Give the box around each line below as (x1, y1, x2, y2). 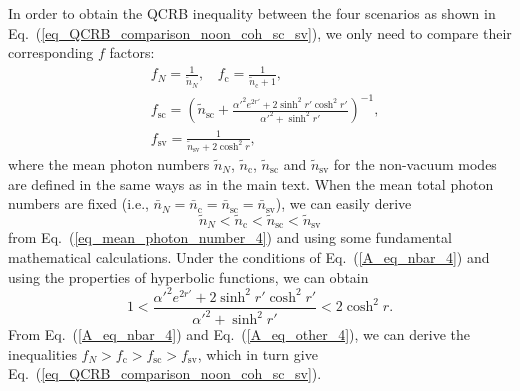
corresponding (8, 42, 94, 63)
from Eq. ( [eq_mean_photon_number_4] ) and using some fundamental (8, 227, 452, 248)
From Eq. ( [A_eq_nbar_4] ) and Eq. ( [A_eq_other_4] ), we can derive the (8, 324, 471, 345)
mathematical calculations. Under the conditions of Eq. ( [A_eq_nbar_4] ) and (8, 247, 490, 268)
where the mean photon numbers (8, 153, 210, 174)
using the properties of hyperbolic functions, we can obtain (8, 266, 369, 287)
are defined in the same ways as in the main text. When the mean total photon (8, 173, 494, 194)
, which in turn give (197, 343, 318, 364)
